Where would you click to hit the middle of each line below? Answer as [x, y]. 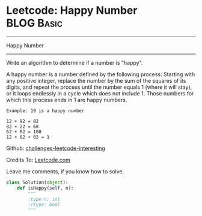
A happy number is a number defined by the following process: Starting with [101, 74]
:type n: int [44, 199]
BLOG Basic [35, 23]
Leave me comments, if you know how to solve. [65, 171]
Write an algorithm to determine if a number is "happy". [75, 62]
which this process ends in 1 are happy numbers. [67, 100]
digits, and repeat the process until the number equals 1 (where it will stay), [99, 87]
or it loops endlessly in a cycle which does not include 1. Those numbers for [100, 93]
